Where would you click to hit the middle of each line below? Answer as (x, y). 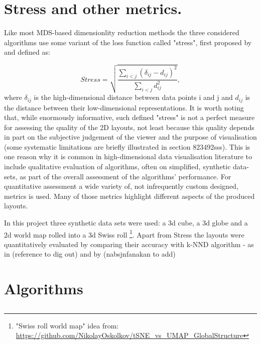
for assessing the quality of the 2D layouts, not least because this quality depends (129, 127)
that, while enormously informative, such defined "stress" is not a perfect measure (129, 117)
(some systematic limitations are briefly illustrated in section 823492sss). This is (127, 146)
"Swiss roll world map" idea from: (67, 325)
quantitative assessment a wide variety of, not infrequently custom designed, (121, 186)
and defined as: (27, 52)
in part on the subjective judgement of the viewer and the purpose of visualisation (130, 137)
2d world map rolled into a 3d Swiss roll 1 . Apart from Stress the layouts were (124, 234)
